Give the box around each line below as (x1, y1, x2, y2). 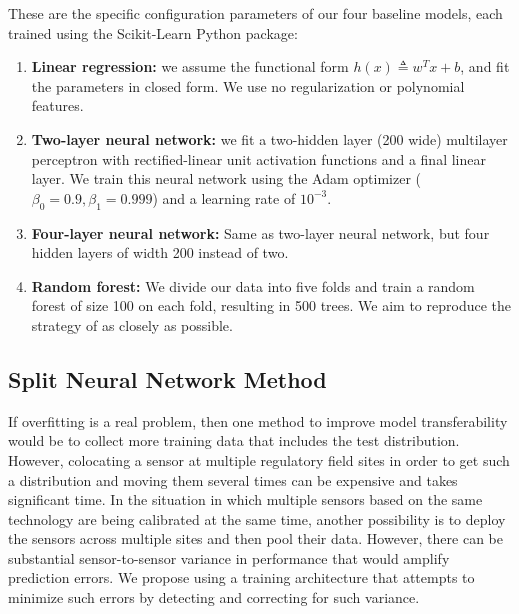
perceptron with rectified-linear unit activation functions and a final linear (31, 148, 486, 169)
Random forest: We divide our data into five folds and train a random (31, 275, 475, 296)
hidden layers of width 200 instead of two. (31, 242, 289, 263)
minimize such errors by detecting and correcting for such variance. (8, 587, 420, 608)
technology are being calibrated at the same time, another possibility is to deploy (8, 508, 506, 529)
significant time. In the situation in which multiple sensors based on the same (8, 489, 483, 510)
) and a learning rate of (152, 187, 296, 208)
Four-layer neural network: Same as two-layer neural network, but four (31, 222, 490, 243)
